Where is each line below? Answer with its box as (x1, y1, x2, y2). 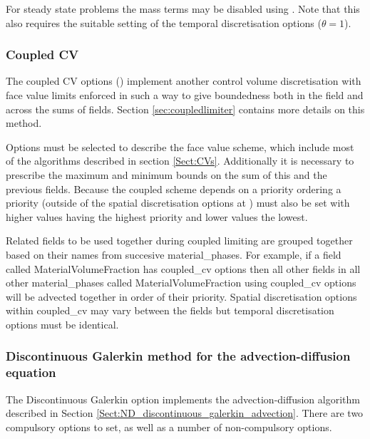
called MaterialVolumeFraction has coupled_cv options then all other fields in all (6, 261, 361, 276)
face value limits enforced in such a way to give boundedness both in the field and (6, 88, 364, 102)
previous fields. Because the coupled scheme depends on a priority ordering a (6, 181, 341, 196)
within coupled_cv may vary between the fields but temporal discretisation (6, 303, 334, 318)
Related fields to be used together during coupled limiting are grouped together (6, 233, 353, 248)
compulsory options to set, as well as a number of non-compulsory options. (6, 419, 332, 434)
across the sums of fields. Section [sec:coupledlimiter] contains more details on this (6, 101, 365, 116)
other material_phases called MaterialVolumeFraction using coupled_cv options (6, 275, 356, 290)
